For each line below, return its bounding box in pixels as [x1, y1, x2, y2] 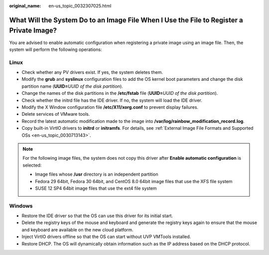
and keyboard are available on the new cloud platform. [21, 227, 134, 233]
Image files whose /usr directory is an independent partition [35, 171, 158, 177]
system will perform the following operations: [9, 46, 102, 52]
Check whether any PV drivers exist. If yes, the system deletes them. [21, 69, 163, 75]
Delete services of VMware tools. [21, 111, 90, 117]
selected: [22, 162, 42, 168]
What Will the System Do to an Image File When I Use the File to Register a [9, 15, 244, 24]
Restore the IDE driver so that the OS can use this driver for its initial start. [21, 213, 173, 219]
